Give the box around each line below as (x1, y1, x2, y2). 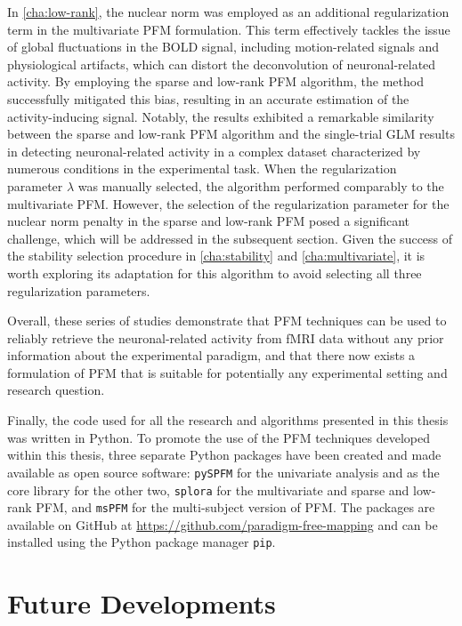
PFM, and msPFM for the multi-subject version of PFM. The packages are (36, 498, 435, 517)
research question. (7, 381, 105, 399)
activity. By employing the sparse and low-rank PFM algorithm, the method (7, 72, 424, 91)
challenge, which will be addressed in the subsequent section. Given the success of (7, 229, 453, 247)
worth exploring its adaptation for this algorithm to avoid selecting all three (7, 263, 422, 282)
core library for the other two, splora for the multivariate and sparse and (7, 480, 409, 499)
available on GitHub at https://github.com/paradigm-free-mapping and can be (7, 515, 438, 534)
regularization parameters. (7, 281, 150, 300)
